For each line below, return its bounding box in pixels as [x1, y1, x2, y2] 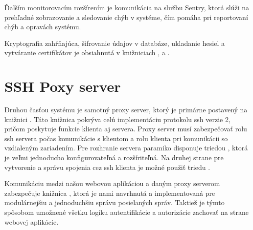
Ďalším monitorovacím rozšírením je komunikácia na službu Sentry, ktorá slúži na [4, 2, 250, 12]
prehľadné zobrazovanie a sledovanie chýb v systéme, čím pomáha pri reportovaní [4, 12, 248, 22]
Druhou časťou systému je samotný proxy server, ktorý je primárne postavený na [4, 105, 248, 115]
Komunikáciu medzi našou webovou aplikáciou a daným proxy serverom [4, 178, 220, 188]
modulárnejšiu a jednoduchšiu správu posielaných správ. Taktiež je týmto [4, 197, 225, 208]
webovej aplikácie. [4, 216, 59, 227]
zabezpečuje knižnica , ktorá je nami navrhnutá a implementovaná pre [4, 188, 215, 198]
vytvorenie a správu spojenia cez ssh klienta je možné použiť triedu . [4, 162, 210, 172]
